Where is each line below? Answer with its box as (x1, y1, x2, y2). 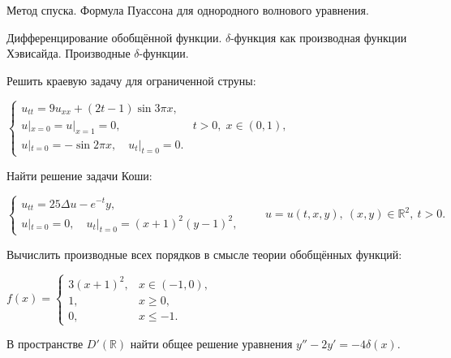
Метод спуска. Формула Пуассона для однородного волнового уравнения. (6, 2, 369, 18)
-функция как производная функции (230, 28, 407, 45)
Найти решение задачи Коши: (6, 166, 152, 183)
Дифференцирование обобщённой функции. (6, 28, 222, 45)
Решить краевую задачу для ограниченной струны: (6, 71, 256, 88)
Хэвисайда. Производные (6, 45, 131, 62)
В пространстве (6, 335, 84, 352)
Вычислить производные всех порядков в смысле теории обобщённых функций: (6, 245, 402, 262)
